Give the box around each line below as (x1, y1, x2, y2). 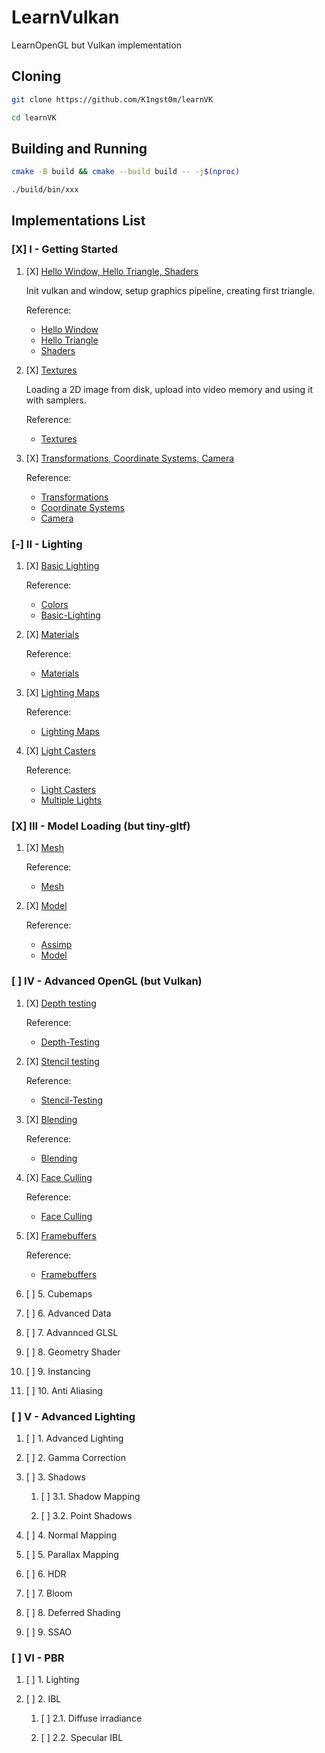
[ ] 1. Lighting (25, 1674, 80, 1686)
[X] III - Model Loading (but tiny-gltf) (11, 819, 191, 833)
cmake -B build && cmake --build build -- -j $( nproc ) (11, 167, 241, 177)
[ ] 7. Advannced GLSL (25, 1326, 119, 1338)
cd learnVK (11, 112, 57, 123)
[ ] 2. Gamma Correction (25, 1451, 126, 1463)
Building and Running (11, 140, 148, 157)
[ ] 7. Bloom (25, 1587, 73, 1599)
